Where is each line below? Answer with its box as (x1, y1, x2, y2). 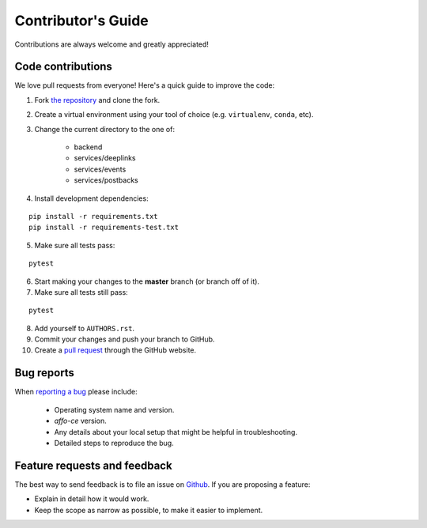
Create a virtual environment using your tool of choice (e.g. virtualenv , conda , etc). (34, 110, 314, 119)
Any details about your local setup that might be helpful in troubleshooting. (54, 427, 298, 436)
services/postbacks (74, 175, 138, 185)
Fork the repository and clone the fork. (34, 95, 161, 104)
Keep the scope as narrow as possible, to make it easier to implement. (34, 505, 263, 515)
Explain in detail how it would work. (34, 494, 149, 503)
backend (74, 142, 103, 152)
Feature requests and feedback (14, 458, 173, 472)
